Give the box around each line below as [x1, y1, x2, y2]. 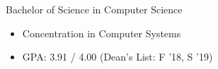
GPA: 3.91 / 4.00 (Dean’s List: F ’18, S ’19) [22, 49, 213, 64]
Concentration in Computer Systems [22, 25, 181, 40]
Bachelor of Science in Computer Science [6, 2, 183, 16]
